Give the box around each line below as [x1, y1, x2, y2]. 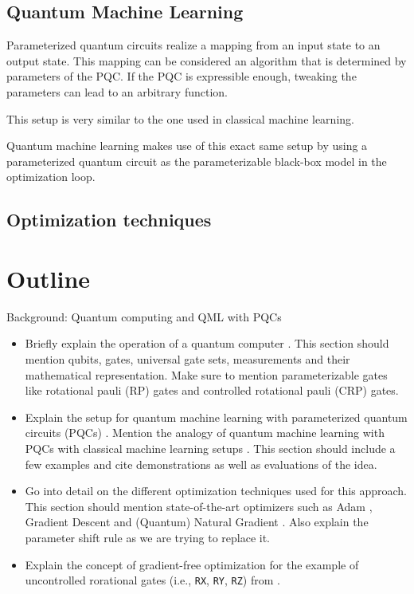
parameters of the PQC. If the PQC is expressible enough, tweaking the [6, 68, 357, 85]
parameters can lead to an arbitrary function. [6, 83, 228, 100]
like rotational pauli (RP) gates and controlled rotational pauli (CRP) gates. [25, 382, 399, 399]
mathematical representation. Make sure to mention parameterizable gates [25, 366, 388, 383]
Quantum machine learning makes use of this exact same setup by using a [6, 137, 368, 154]
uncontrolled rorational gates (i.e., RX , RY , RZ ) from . [25, 572, 280, 588]
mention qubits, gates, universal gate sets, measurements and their [25, 351, 350, 368]
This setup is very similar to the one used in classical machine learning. [6, 110, 354, 127]
